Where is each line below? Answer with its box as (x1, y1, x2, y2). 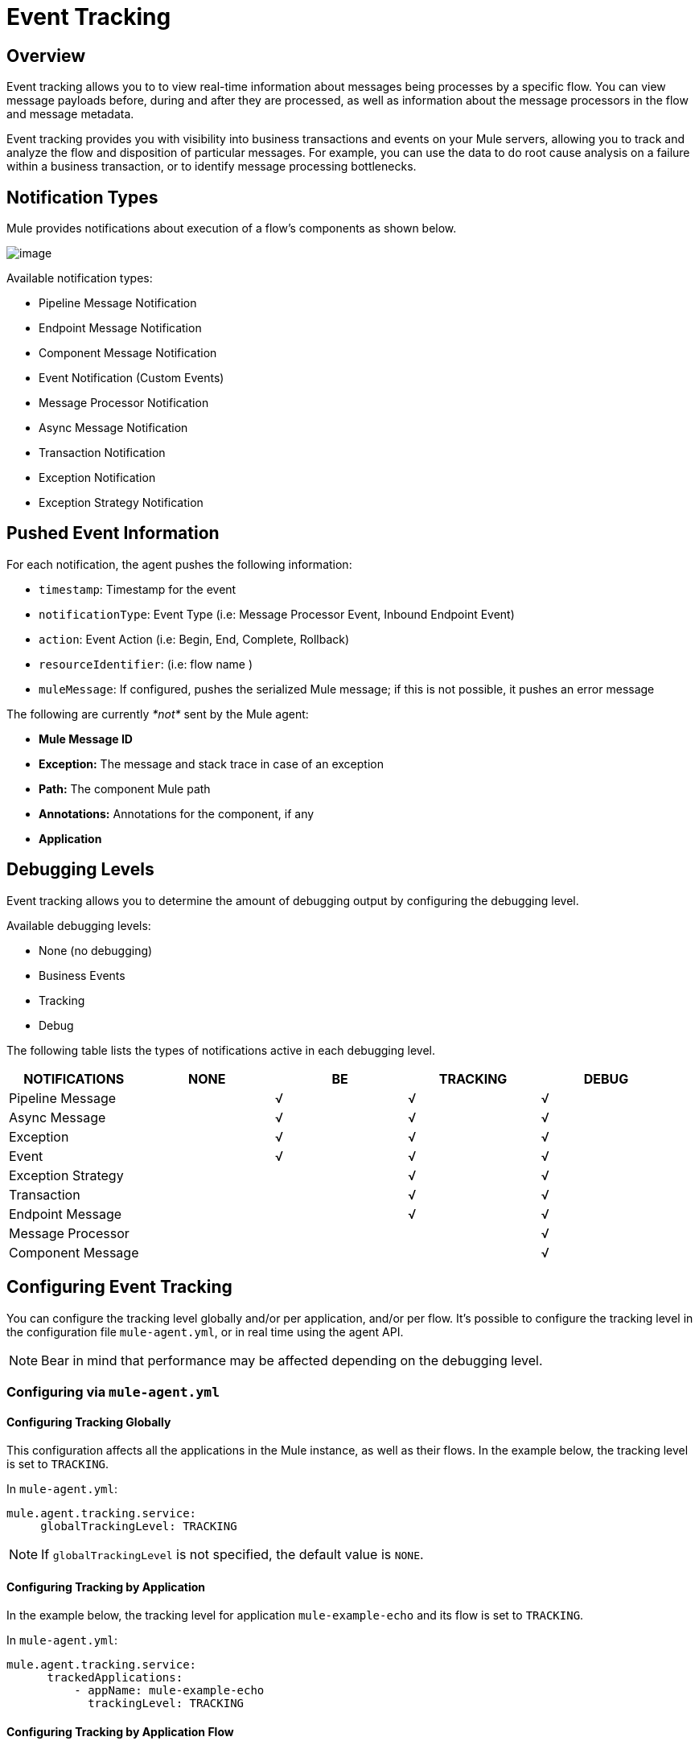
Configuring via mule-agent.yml (6, 1383, 220, 1400)
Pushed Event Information (6, 523, 220, 544)
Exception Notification (39, 471, 156, 485)
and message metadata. (6, 107, 134, 121)
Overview (6, 45, 86, 66)
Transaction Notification (39, 446, 166, 460)
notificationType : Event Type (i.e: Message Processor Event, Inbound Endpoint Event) (39, 607, 515, 621)
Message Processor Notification (39, 396, 209, 410)
